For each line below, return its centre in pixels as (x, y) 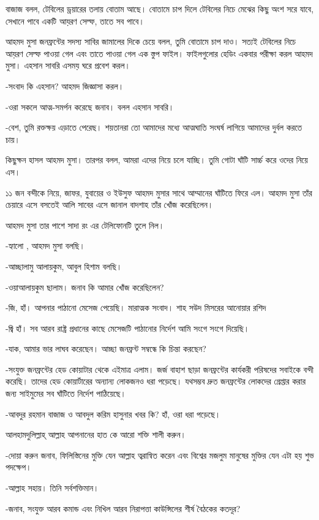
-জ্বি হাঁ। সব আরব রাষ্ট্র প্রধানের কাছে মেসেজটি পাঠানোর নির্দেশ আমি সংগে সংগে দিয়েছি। (128, 328)
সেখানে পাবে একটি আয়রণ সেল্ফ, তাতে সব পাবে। (75, 21)
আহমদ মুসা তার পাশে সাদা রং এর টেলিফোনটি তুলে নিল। (85, 225)
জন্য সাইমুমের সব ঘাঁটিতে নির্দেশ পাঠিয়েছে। (66, 393)
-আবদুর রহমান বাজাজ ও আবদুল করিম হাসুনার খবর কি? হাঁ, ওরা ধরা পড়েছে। (113, 414)
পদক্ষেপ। (19, 467)
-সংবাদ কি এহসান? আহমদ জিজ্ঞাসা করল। (65, 86)
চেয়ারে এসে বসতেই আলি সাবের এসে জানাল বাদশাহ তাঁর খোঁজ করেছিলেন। (110, 205)
